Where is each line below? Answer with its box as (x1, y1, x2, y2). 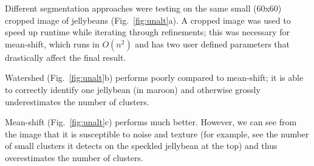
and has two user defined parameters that (135, 37, 290, 50)
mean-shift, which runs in (5, 37, 100, 50)
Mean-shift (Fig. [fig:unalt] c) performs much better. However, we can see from (5, 116, 297, 128)
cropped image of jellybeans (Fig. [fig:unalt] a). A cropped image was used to (5, 13, 291, 26)
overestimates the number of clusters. (5, 151, 143, 164)
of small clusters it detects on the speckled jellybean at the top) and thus (5, 139, 278, 152)
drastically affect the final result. (5, 50, 126, 63)
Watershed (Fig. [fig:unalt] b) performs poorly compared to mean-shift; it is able (5, 71, 304, 84)
